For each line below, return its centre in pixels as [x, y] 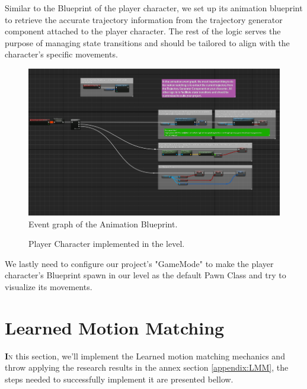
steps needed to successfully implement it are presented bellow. [119, 379]
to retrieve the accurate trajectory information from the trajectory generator [144, 19]
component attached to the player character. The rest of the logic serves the [143, 31]
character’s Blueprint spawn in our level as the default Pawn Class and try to [145, 275]
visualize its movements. [49, 286]
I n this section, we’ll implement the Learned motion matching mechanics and [145, 356]
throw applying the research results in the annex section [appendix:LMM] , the [147, 367]
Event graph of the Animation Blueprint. [103, 224]
